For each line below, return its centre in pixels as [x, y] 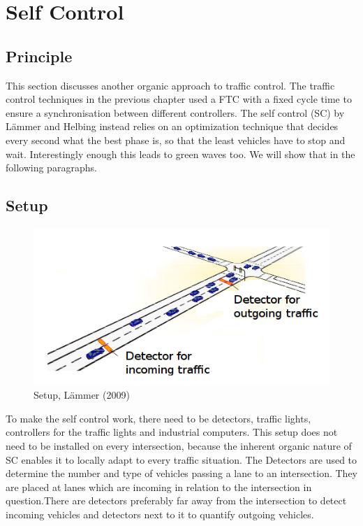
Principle [39, 56]
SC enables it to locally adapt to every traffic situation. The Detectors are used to [181, 459]
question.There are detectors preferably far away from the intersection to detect [176, 500]
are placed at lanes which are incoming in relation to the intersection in [159, 486]
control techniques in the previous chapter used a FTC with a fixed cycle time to [179, 99]
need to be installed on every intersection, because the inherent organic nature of [179, 446]
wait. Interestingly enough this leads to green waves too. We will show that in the [180, 154]
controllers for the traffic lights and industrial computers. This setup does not [172, 432]
